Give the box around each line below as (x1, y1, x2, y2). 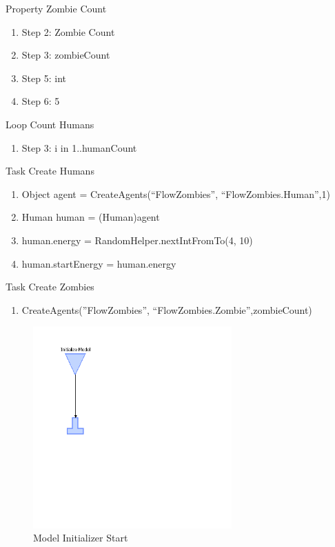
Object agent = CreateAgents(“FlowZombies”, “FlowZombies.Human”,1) (21, 186, 330, 201)
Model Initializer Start (33, 530, 128, 545)
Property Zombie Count (6, 1, 107, 15)
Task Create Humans (6, 163, 94, 178)
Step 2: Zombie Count (21, 24, 115, 39)
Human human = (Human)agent (21, 210, 160, 224)
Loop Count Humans (6, 117, 94, 131)
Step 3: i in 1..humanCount (21, 140, 137, 155)
